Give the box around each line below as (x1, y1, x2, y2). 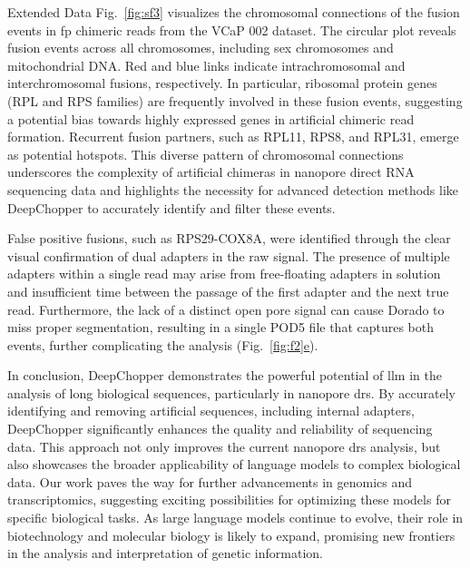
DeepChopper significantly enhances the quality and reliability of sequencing (7, 419, 433, 438)
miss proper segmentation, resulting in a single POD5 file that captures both (7, 318, 435, 337)
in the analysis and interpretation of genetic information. (7, 544, 323, 563)
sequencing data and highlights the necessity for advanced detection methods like (7, 180, 459, 199)
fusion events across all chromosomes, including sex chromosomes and (7, 38, 394, 57)
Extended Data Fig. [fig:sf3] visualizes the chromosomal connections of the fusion (7, 3, 460, 21)
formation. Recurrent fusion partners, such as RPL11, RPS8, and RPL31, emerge (7, 127, 459, 146)
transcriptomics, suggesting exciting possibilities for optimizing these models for (7, 490, 451, 509)
